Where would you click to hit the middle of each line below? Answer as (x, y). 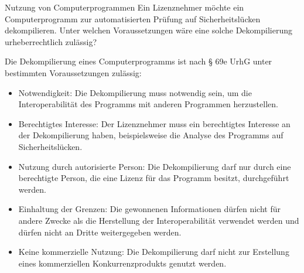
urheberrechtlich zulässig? (51, 41)
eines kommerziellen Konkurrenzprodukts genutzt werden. (122, 263)
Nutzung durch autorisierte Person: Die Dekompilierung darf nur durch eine (155, 166)
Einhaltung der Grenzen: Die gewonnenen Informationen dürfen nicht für (149, 209)
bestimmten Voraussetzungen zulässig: (73, 72)
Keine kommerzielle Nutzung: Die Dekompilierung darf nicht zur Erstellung (154, 252)
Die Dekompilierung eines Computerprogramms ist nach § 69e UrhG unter (139, 61)
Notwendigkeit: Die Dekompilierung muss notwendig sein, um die (135, 92)
